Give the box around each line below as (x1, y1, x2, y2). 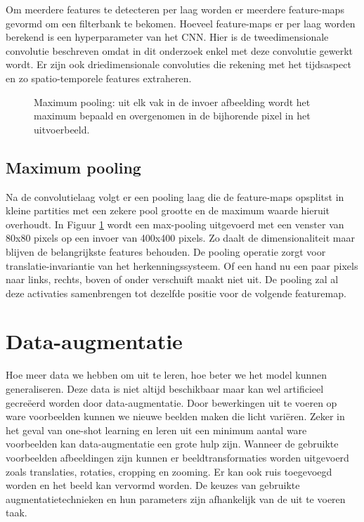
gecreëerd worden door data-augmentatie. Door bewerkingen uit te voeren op (6, 395, 337, 410)
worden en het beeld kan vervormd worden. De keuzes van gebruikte (6, 478, 300, 492)
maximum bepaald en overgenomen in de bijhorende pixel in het (34, 108, 311, 123)
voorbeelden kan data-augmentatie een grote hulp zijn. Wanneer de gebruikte (6, 436, 339, 451)
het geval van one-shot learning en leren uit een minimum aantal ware (6, 422, 307, 437)
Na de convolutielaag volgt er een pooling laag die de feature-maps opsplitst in (6, 189, 344, 204)
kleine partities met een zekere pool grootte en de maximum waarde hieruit (6, 203, 330, 218)
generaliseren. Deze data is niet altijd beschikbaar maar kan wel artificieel (6, 381, 324, 396)
